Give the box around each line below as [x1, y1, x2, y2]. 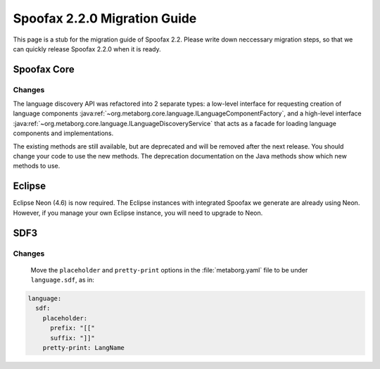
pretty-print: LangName [42, 344, 125, 352]
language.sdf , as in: [30, 275, 95, 284]
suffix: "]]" [50, 334, 95, 342]
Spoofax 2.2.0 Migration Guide [13, 11, 197, 26]
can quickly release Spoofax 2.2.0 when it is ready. [13, 44, 161, 53]
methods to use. [13, 162, 61, 170]
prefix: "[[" [50, 324, 95, 332]
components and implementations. [13, 129, 114, 137]
